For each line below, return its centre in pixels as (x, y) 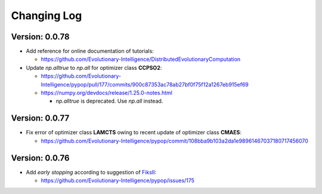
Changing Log (47, 16)
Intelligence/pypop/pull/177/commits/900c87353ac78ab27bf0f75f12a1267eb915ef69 (145, 84)
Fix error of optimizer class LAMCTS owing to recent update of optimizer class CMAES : (134, 133)
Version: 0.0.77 (40, 118)
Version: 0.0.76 (40, 158)
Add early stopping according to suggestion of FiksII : (91, 172)
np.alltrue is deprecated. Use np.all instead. (109, 101)
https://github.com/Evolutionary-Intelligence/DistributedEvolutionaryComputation (141, 59)
